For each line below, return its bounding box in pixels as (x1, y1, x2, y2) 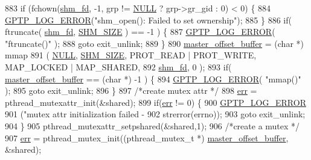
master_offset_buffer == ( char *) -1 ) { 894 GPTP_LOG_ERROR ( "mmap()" (5, 72, 301, 85)
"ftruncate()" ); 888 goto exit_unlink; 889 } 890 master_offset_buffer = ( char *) (5, 37, 304, 49)
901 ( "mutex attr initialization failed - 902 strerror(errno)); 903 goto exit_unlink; (5, 108, 306, 120)
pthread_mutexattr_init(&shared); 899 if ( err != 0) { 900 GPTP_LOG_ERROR (5, 96, 306, 108)
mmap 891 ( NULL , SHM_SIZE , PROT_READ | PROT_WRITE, (5, 49, 257, 61)
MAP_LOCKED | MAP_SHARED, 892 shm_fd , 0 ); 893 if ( (5, 60, 232, 73)
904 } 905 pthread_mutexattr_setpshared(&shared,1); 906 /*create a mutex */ (5, 119, 300, 132)
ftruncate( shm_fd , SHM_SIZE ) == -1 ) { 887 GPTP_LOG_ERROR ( (5, 25, 275, 38)
